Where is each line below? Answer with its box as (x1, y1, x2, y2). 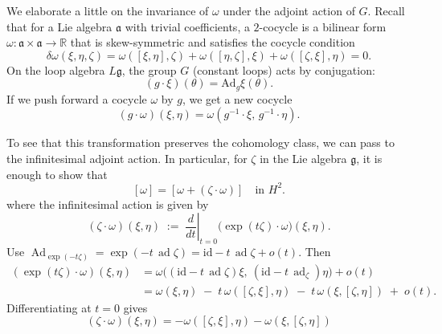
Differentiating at (6, 299, 92, 316)
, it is (356, 150, 383, 167)
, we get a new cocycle (182, 90, 293, 107)
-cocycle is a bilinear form (259, 18, 387, 35)
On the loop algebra (6, 61, 105, 78)
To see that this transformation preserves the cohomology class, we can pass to (6, 134, 395, 151)
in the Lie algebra (260, 150, 347, 167)
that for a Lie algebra (6, 18, 113, 35)
